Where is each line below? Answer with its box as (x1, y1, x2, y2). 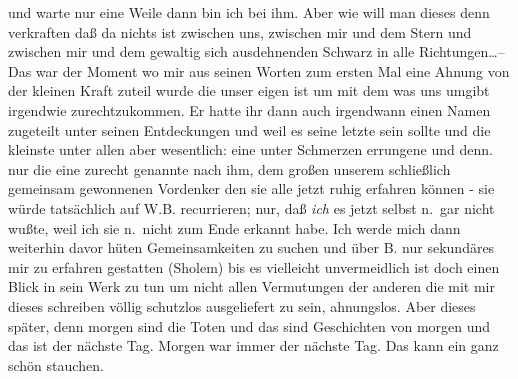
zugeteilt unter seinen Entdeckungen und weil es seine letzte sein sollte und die (8, 119, 491, 140)
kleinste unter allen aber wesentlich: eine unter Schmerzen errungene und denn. (8, 139, 493, 160)
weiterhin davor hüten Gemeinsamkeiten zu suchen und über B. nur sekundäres (8, 237, 495, 258)
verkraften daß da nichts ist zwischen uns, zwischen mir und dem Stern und (8, 21, 472, 42)
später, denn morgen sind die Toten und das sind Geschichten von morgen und (8, 315, 491, 336)
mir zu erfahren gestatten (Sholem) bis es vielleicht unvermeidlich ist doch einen (8, 256, 500, 277)
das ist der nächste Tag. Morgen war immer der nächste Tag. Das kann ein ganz (8, 335, 499, 356)
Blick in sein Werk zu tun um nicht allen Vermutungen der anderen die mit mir (8, 276, 495, 297)
